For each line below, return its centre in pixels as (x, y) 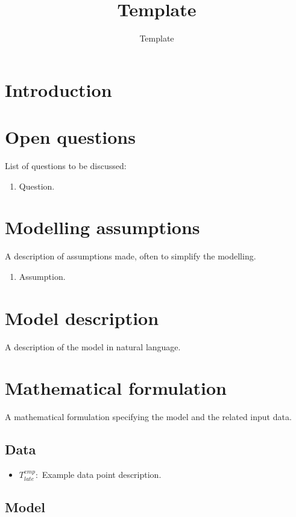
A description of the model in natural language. (93, 346)
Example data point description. (102, 475)
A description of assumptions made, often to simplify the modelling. (131, 256)
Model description (82, 317)
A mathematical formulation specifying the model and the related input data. (148, 417)
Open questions (70, 137)
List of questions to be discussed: (66, 166)
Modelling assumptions (102, 227)
